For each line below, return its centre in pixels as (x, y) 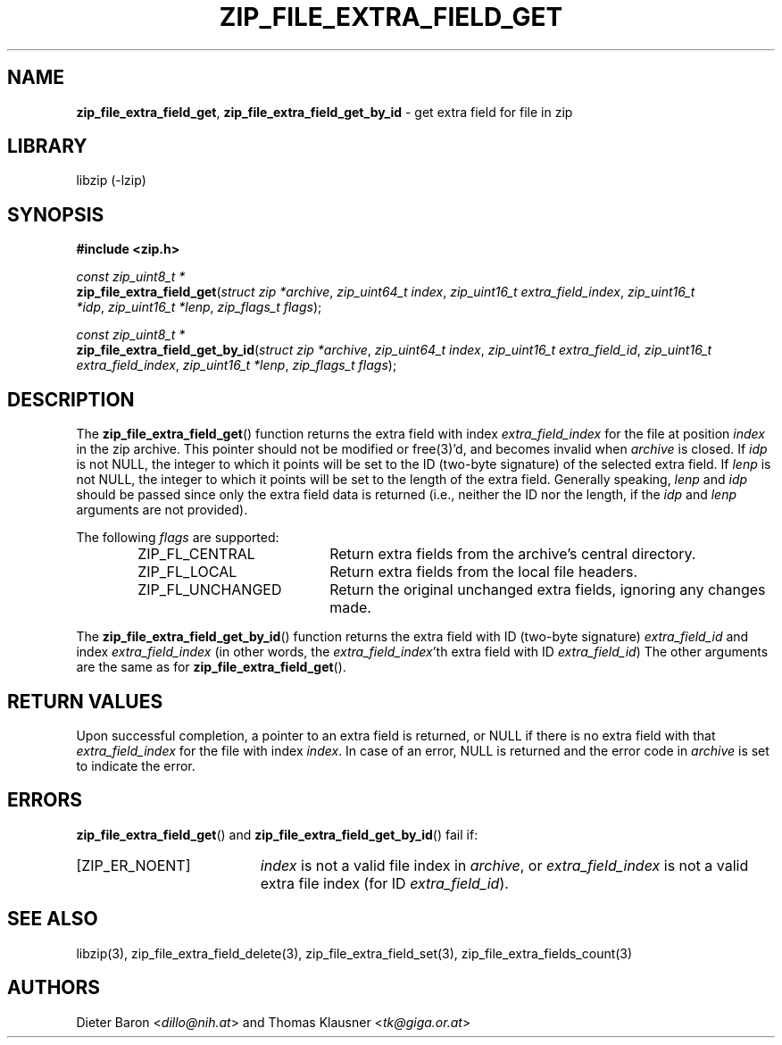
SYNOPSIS (56, 214)
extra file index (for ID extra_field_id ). (384, 883)
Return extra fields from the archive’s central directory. (513, 554)
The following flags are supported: (178, 538)
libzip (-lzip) (111, 180)
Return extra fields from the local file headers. (484, 572)
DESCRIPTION (71, 399)
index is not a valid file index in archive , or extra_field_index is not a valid (504, 865)
